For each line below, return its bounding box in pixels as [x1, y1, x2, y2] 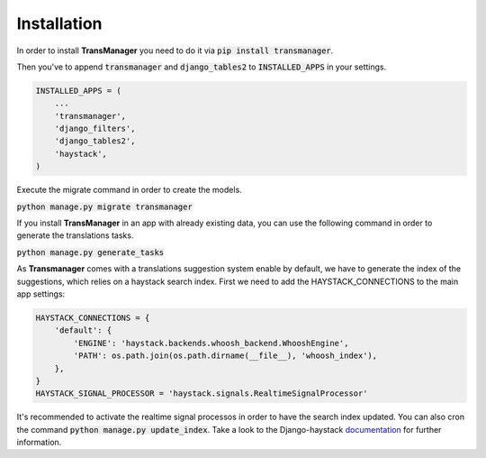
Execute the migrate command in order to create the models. [16, 185, 242, 196]
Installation [16, 14, 103, 33]
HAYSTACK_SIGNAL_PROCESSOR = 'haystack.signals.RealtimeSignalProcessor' [35, 389, 368, 398]
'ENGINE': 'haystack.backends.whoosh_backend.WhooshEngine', [73, 338, 349, 348]
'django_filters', [54, 124, 136, 134]
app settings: [16, 289, 66, 299]
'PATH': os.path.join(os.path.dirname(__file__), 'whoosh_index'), [73, 351, 378, 361]
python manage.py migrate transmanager [16, 201, 193, 212]
